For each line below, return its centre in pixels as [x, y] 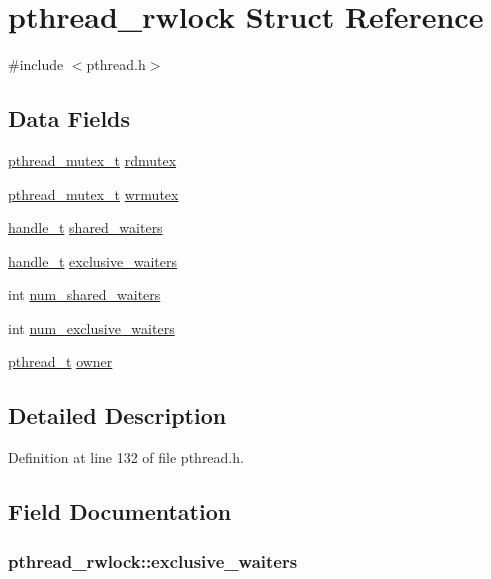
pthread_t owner [60, 361]
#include [36, 64]
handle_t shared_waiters [85, 227]
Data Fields [69, 118]
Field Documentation [120, 511]
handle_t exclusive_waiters [92, 260]
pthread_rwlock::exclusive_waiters [153, 560]
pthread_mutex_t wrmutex [93, 193]
